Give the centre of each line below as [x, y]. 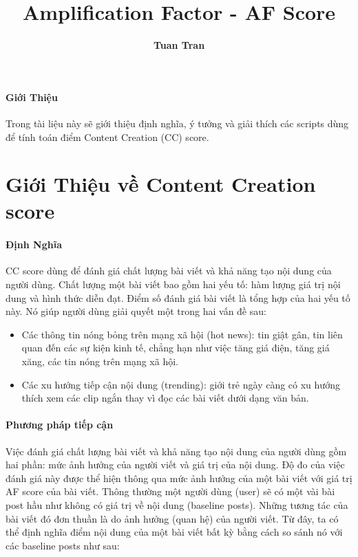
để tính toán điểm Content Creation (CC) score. [107, 136]
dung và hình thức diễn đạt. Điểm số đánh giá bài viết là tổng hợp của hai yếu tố [178, 297]
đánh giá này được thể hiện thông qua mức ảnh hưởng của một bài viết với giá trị [179, 478]
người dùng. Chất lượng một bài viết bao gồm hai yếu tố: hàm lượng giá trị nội [173, 284]
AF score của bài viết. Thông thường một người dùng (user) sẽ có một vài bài [170, 491]
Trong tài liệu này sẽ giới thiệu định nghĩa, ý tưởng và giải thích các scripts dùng [177, 123]
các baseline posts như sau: [63, 545]
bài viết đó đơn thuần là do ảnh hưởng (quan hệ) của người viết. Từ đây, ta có [172, 518]
